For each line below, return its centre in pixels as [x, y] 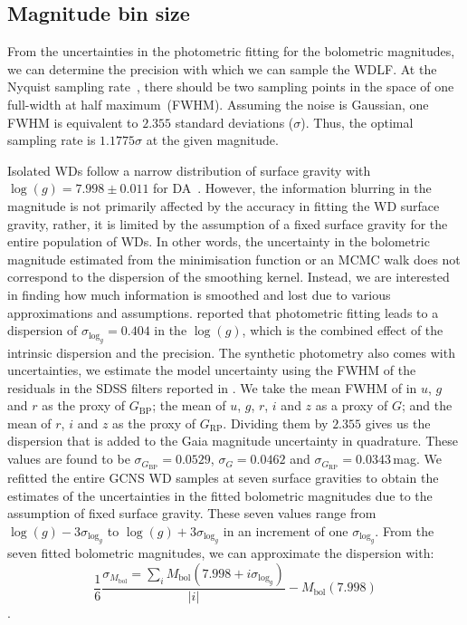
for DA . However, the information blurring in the [292, 188]
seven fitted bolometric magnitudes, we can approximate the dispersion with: [221, 553]
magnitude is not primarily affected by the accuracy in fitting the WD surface [224, 205]
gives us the [398, 423]
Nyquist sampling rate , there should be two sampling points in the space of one [231, 87]
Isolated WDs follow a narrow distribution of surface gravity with [189, 170]
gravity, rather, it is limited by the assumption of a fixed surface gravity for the [228, 223]
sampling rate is [52, 140]
